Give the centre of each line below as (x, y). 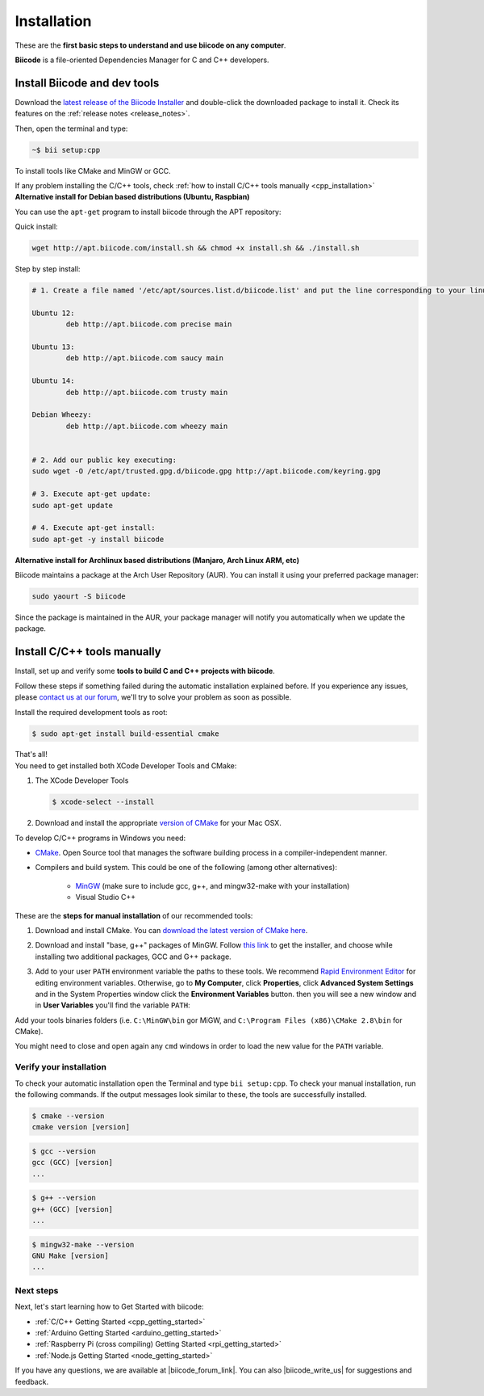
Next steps (37, 1290)
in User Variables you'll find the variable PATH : (113, 1005)
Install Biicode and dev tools (87, 83)
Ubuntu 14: (53, 381)
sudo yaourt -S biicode (79, 597)
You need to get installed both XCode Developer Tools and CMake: (126, 765)
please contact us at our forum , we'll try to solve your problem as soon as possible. (153, 697)
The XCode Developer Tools (82, 780)
